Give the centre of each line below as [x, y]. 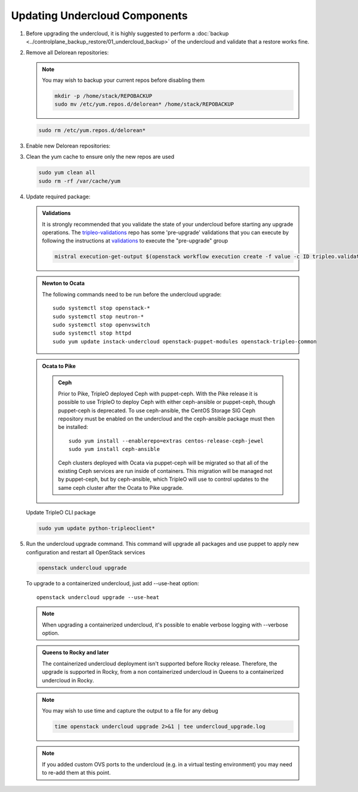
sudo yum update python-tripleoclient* [97, 528]
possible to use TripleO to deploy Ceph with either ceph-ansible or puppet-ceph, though [167, 402]
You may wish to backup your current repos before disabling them [124, 80]
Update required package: [58, 197]
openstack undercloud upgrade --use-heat [98, 597]
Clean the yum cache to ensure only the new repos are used [100, 157]
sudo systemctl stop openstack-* [101, 308]
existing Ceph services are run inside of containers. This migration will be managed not [165, 471]
